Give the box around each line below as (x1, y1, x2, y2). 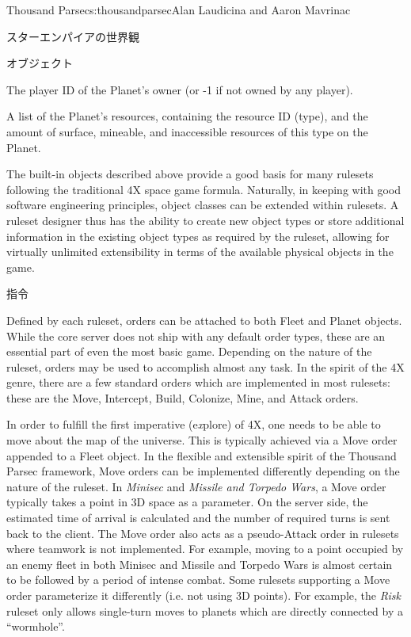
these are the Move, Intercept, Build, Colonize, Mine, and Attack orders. (6, 389, 359, 406)
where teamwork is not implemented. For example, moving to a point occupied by (6, 540, 404, 557)
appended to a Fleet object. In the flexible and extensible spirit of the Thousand (6, 447, 397, 463)
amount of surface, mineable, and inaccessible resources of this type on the (6, 123, 368, 139)
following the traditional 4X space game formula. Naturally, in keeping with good (6, 181, 401, 197)
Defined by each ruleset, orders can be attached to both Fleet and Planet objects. (6, 311, 402, 328)
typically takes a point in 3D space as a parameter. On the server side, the (6, 494, 368, 510)
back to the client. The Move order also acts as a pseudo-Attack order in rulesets (6, 524, 399, 541)
